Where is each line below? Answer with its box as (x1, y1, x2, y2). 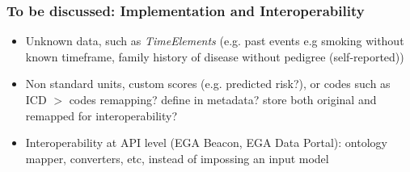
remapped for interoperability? (25, 107, 178, 124)
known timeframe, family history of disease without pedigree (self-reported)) (25, 48, 404, 65)
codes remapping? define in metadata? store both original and (69, 91, 377, 107)
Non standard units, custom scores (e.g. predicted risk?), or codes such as (25, 75, 391, 92)
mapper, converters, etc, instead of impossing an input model (25, 149, 329, 166)
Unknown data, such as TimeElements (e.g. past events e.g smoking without (25, 32, 404, 49)
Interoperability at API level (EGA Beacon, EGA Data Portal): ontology (25, 134, 387, 151)
